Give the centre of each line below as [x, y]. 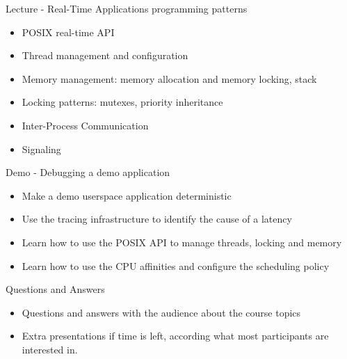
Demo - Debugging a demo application [88, 172]
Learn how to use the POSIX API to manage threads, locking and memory [182, 242]
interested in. [50, 349]
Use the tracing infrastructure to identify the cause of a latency [157, 219]
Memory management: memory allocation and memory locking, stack [169, 78]
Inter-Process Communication [85, 125]
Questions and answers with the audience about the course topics [161, 312]
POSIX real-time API [68, 32]
